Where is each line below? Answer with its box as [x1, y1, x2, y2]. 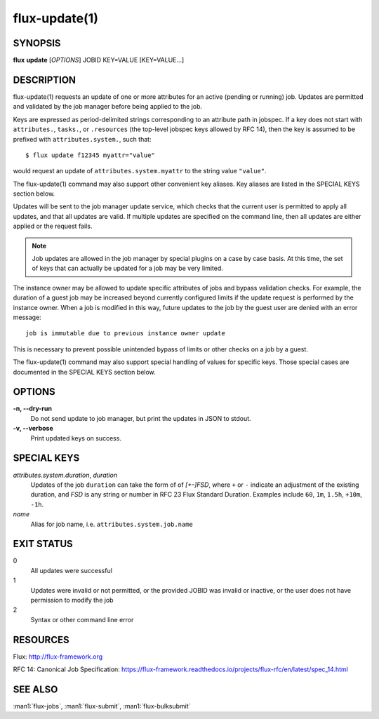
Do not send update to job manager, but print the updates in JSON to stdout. [30, 414, 252, 422]
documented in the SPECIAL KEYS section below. [13, 368, 156, 376]
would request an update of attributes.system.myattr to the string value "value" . [13, 167, 267, 175]
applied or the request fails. [13, 222, 93, 231]
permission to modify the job [30, 596, 114, 604]
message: [13, 313, 41, 321]
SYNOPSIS [13, 37, 61, 49]
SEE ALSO [13, 683, 58, 695]
